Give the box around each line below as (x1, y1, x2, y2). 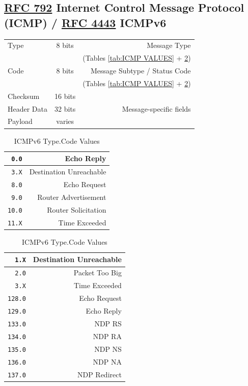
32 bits (54, 103, 76, 114)
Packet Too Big (73, 267, 122, 278)
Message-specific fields (122, 103, 191, 114)
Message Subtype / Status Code (90, 65, 191, 76)
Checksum (8, 90, 40, 101)
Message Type (147, 40, 191, 50)
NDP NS (94, 343, 122, 354)
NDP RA (93, 330, 122, 341)
